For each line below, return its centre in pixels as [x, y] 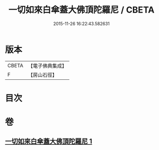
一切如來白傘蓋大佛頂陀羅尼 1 [49, 142]
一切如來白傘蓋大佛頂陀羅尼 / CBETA [81, 10]
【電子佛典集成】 [47, 66]
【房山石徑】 [42, 75]
